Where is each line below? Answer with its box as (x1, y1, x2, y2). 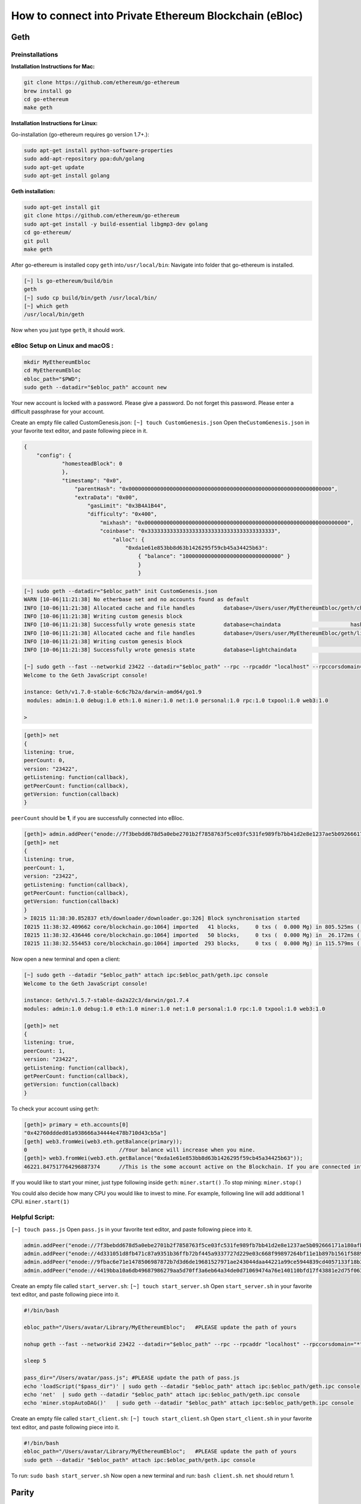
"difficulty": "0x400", (87, 511, 158, 517)
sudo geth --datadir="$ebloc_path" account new (23, 384, 167, 391)
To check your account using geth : (11, 1105, 99, 1112)
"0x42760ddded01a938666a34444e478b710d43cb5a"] (23, 1130, 167, 1136)
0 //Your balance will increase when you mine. (23, 1146, 256, 1153)
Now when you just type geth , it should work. (11, 327, 126, 334)
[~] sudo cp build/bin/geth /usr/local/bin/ (23, 294, 158, 301)
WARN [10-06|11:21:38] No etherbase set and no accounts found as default (23, 596, 250, 603)
